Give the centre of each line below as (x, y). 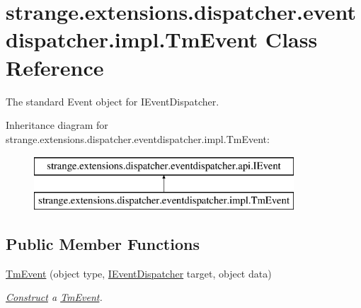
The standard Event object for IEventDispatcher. (113, 101)
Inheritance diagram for (57, 125)
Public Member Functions (103, 243)
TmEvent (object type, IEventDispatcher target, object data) (139, 273)
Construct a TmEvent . (54, 297)
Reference (55, 67)
